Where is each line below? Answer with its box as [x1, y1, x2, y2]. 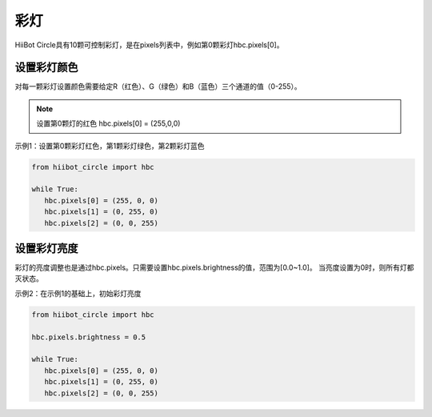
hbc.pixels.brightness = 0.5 [31, 332, 146, 342]
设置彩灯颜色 [14, 61, 78, 74]
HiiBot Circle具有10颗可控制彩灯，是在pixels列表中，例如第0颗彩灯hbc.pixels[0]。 [14, 40, 284, 50]
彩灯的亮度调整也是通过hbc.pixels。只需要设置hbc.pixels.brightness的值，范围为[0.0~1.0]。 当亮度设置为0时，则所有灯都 [14, 263, 414, 272]
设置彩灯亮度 [14, 241, 78, 255]
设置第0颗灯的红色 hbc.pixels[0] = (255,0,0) [36, 118, 181, 128]
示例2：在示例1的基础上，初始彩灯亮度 [14, 288, 142, 298]
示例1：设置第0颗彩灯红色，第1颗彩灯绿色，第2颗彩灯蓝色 [14, 141, 205, 150]
